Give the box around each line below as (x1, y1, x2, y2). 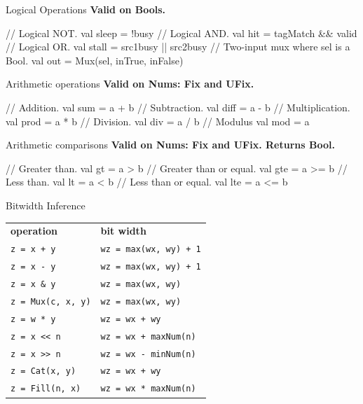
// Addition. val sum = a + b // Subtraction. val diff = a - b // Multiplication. (6, 99, 350, 114)
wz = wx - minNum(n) (100, 349, 196, 359)
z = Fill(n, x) (11, 384, 81, 394)
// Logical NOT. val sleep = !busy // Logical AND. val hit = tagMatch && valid (6, 25, 357, 40)
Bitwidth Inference (6, 197, 85, 212)
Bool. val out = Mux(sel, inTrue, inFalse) (6, 53, 184, 67)
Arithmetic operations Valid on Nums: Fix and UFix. (6, 76, 254, 91)
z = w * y (11, 314, 56, 324)
